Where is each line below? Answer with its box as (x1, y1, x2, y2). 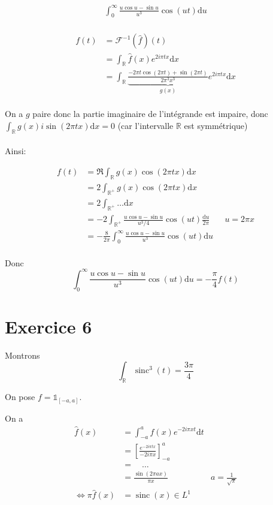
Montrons (5, 348, 40, 361)
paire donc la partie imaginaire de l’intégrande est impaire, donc (32, 107, 268, 120)
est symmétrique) (184, 119, 248, 132)
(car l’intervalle (117, 119, 174, 132)
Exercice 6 (5, 314, 92, 338)
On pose (5, 390, 35, 403)
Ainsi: (5, 145, 26, 157)
